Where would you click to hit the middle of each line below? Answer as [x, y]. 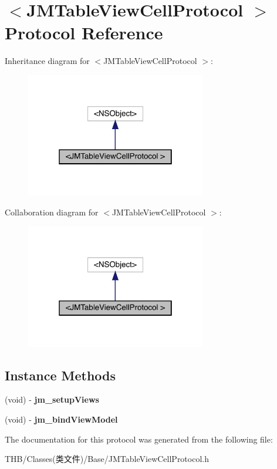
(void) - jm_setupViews [52, 399]
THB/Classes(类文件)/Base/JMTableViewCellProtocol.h [107, 459]
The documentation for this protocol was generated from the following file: [139, 439]
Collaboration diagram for [52, 212]
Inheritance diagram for [47, 61]
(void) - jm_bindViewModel [61, 419]
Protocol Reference [84, 33]
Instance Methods [60, 375]
